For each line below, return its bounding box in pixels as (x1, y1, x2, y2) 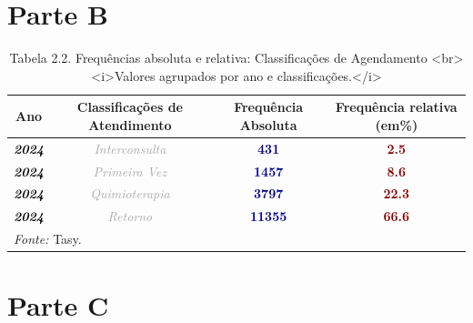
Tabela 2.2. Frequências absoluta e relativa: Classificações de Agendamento (9, 48, 428, 67)
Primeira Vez (93, 161, 167, 180)
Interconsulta (94, 138, 166, 157)
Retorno (107, 207, 153, 226)
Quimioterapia (90, 184, 170, 203)
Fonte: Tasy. (14, 229, 82, 248)
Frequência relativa (335, 97, 458, 116)
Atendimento (88, 115, 172, 134)
